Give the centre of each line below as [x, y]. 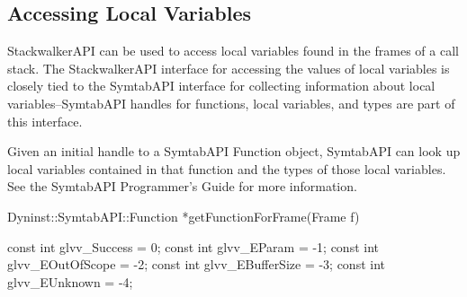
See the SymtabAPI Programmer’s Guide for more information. [182, 186]
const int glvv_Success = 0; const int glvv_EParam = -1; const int [193, 246]
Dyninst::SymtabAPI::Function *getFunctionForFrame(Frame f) [184, 216]
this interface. [45, 121]
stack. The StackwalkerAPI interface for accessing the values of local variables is [229, 68]
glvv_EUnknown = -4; [70, 281]
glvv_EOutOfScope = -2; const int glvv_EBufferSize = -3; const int [197, 264]
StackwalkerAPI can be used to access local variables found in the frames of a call [233, 51]
